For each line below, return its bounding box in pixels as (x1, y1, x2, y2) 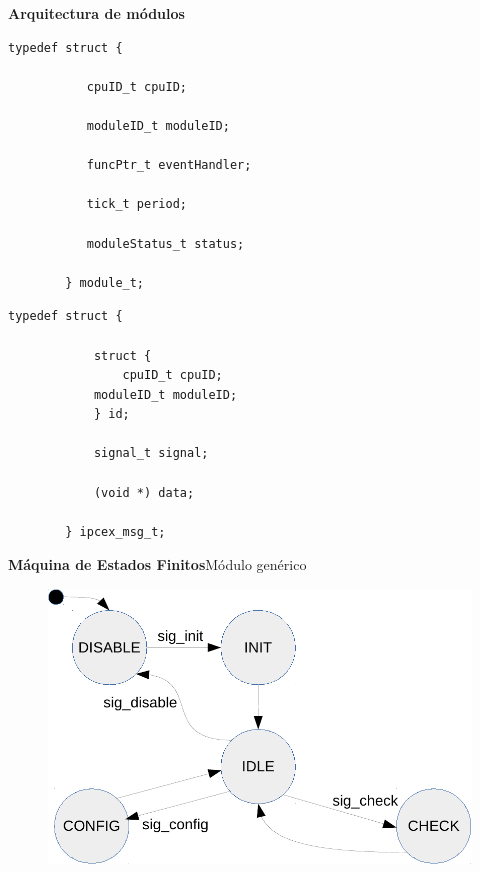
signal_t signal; (93, 446, 209, 461)
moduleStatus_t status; (86, 236, 245, 251)
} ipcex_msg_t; (65, 524, 166, 539)
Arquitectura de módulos (8, 3, 185, 23)
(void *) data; (93, 485, 195, 500)
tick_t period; (86, 197, 187, 212)
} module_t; (65, 275, 145, 290)
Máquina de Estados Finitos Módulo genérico (8, 554, 307, 575)
